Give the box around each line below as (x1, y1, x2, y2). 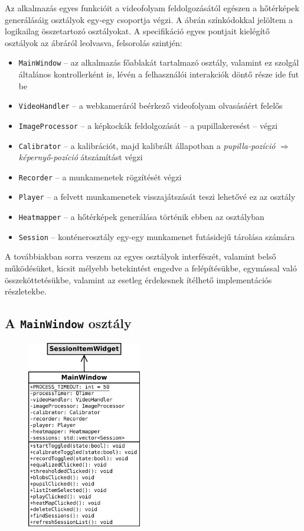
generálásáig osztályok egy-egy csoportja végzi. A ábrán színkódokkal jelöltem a (5, 13, 293, 25)
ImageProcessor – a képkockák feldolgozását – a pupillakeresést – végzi (18, 119, 278, 131)
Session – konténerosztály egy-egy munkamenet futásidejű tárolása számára (18, 230, 295, 242)
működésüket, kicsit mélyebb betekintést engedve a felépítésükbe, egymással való (5, 262, 297, 274)
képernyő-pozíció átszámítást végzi (18, 151, 143, 163)
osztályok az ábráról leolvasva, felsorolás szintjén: (5, 36, 182, 48)
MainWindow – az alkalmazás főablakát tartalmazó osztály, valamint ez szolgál (18, 56, 299, 69)
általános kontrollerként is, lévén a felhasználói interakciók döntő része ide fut (18, 68, 299, 80)
